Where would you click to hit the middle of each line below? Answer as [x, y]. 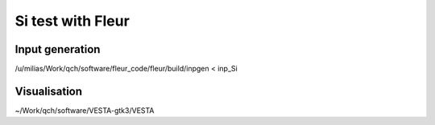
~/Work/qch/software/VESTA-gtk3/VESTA [85, 110]
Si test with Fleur [72, 21]
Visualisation [49, 91]
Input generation [58, 49]
